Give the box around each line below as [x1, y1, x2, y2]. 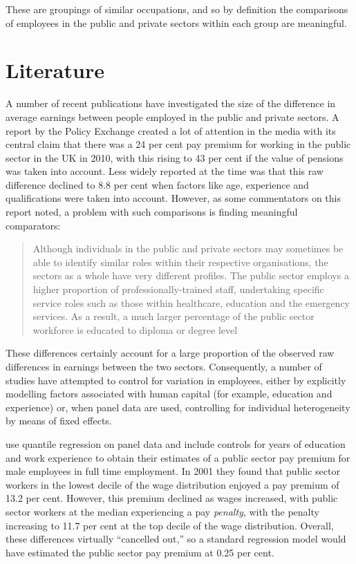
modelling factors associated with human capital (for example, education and [6, 386, 332, 401]
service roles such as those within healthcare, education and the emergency [32, 295, 350, 310]
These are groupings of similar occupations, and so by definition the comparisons [6, 2, 348, 16]
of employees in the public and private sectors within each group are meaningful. [6, 15, 347, 30]
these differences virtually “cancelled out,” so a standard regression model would [6, 532, 346, 546]
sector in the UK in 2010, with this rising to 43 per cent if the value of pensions [6, 150, 344, 164]
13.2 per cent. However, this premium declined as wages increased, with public [6, 491, 338, 505]
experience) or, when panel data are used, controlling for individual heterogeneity [6, 399, 350, 414]
